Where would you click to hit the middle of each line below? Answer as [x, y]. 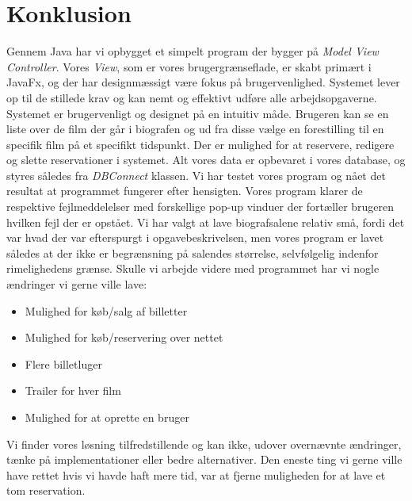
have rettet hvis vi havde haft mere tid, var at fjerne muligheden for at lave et [196, 474]
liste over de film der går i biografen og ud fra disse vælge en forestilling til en [195, 129]
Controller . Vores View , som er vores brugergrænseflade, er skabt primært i [189, 66]
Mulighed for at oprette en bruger [107, 417]
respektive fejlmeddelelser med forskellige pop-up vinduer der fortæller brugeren [200, 207]
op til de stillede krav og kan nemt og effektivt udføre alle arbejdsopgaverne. [192, 97]
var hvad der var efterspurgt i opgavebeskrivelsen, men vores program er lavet [195, 237]
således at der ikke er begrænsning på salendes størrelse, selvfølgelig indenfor [193, 252]
